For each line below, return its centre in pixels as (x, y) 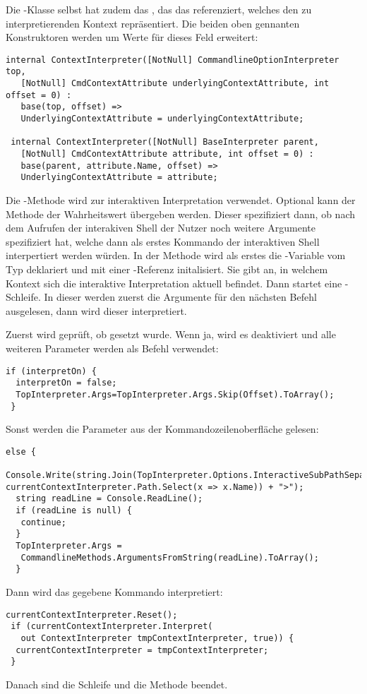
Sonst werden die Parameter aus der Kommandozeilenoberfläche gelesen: (162, 429)
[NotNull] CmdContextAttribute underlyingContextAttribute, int (175, 84)
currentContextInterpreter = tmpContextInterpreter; (142, 650)
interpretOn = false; (66, 383)
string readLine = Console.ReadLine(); (109, 499)
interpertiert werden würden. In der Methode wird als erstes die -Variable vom (176, 255)
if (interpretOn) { (51, 371)
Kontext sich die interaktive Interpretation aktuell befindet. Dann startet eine (174, 283)
